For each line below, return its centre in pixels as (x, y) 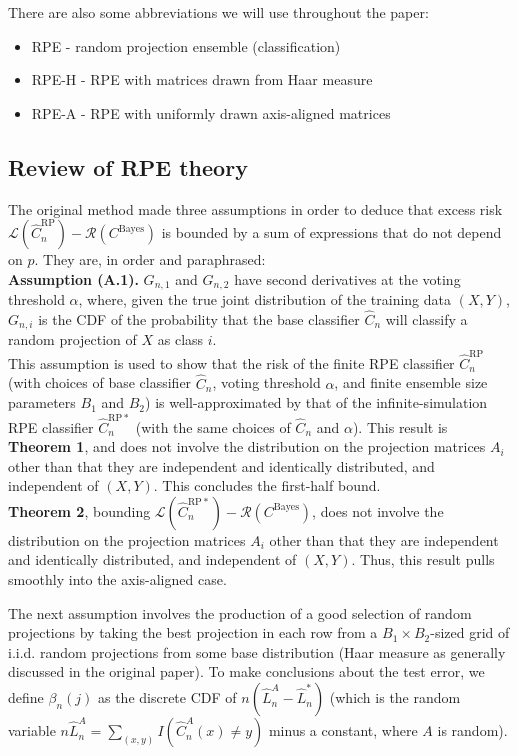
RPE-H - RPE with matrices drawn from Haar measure (202, 79)
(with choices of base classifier (100, 382)
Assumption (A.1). (73, 278)
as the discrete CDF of (167, 697)
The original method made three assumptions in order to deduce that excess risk (255, 208)
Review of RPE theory (128, 166)
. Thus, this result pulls (423, 559)
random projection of (72, 339)
